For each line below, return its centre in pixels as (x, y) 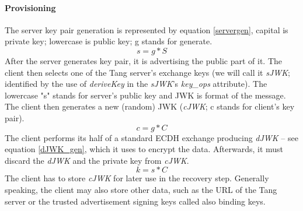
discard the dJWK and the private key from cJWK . (97, 160)
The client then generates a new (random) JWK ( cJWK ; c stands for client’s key (150, 106)
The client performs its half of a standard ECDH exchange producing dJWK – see (151, 137)
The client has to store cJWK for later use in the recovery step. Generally (137, 178)
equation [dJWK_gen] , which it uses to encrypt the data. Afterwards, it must (144, 149)
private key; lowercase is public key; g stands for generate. (109, 41)
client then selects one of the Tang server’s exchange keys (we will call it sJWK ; (147, 72)
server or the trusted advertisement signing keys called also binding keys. (135, 201)
